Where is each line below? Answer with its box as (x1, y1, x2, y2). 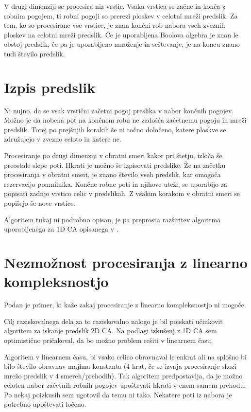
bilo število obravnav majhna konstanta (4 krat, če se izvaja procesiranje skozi (4, 361, 236, 371)
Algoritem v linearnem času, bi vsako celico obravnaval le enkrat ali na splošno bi (4, 351, 247, 361)
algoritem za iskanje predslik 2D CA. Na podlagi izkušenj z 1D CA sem (4, 325, 217, 336)
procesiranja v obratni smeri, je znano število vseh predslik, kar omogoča (4, 169, 221, 179)
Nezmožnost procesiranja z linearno (4, 252, 248, 272)
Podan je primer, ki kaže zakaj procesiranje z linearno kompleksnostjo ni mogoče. (4, 300, 246, 310)
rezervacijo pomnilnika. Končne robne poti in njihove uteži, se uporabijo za (4, 179, 227, 189)
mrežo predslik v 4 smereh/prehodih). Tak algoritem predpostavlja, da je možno (4, 370, 243, 380)
